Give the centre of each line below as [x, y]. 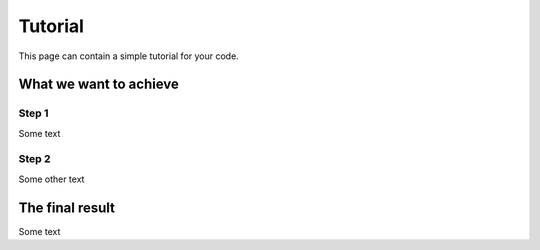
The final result [66, 207]
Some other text [51, 179]
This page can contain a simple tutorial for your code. [128, 56]
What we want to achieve [98, 84]
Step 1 [33, 113]
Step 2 [34, 159]
